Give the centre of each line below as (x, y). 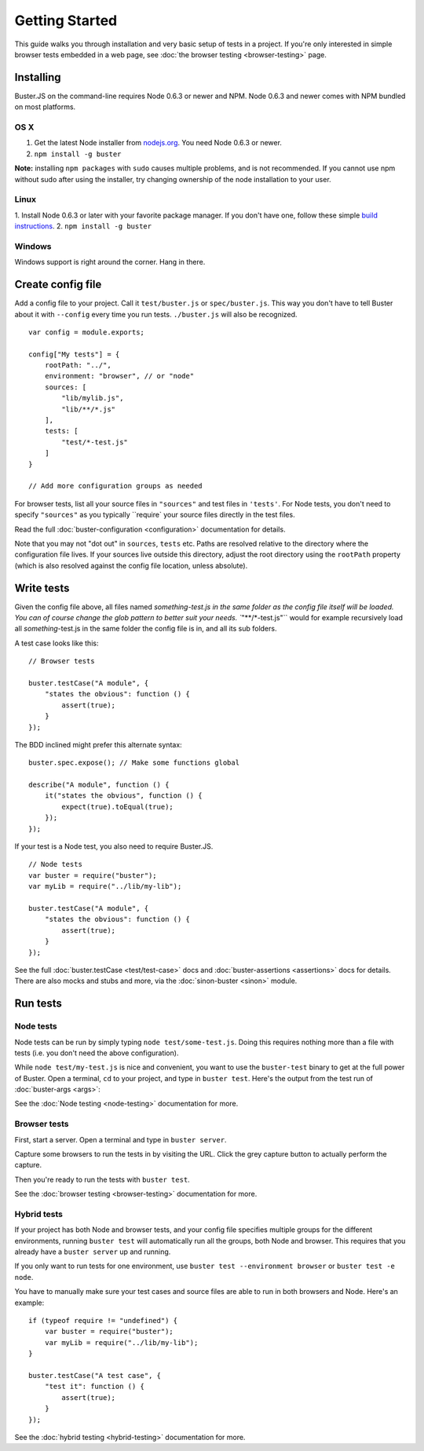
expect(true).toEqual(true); (118, 806)
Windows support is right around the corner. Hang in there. (110, 262)
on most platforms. (45, 107)
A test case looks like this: (57, 643)
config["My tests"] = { (74, 354)
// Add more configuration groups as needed (116, 486)
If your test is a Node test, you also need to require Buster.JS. (114, 846)
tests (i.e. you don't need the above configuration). (97, 1053)
